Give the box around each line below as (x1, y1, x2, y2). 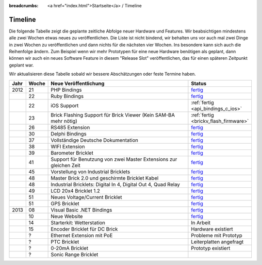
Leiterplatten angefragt (191, 238, 244, 245)
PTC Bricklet (50, 238, 80, 245)
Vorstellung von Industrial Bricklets (50, 168, 131, 175)
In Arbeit (191, 219, 211, 226)
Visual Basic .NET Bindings (50, 206, 113, 213)
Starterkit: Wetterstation (50, 219, 105, 226)
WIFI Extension (50, 143, 85, 150)
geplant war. (9, 62, 34, 68)
